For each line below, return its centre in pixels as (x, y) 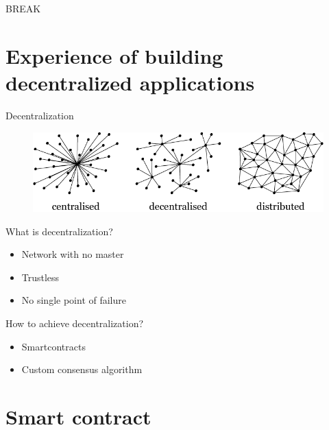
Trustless (40, 277)
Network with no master (73, 254)
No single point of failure (74, 300)
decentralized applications (130, 82)
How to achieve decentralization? (75, 323)
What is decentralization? (59, 231)
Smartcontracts (53, 346)
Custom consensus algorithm (82, 369)
